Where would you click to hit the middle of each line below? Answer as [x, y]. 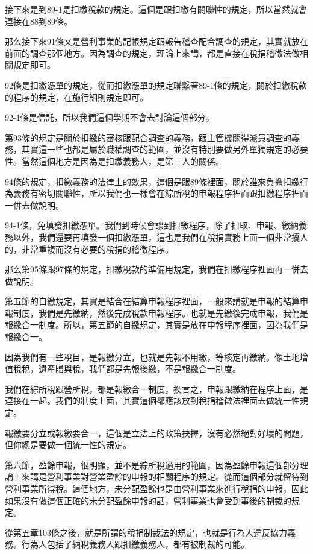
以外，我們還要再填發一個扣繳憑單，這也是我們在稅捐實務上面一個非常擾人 [160, 237]
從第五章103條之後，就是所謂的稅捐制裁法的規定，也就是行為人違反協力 [146, 532]
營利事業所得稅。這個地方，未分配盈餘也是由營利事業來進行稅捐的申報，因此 [156, 488]
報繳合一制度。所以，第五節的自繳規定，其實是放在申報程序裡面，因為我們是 [156, 325]
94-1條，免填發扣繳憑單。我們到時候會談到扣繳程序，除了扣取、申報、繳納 [152, 225]
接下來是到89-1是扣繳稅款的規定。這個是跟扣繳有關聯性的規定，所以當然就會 [156, 9]
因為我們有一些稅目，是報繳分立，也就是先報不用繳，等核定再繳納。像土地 [152, 357]
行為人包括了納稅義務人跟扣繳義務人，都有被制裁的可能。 [135, 544]
